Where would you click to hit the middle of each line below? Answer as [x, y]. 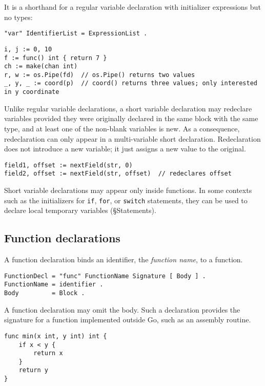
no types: [18, 17]
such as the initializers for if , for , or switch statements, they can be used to [126, 200]
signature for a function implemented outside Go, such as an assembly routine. [128, 320]
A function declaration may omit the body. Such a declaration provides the [122, 309]
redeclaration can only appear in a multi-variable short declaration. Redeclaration [132, 138]
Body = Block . [45, 293]
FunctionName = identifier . [54, 285]
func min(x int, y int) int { [56, 336]
